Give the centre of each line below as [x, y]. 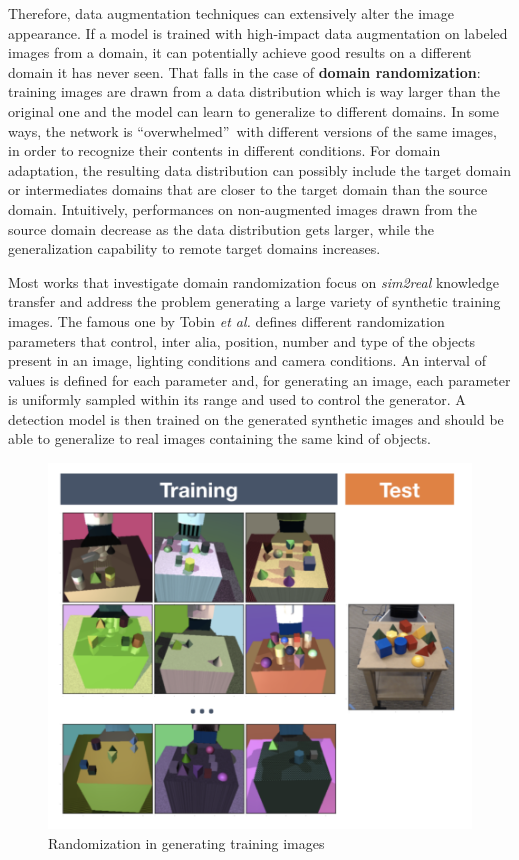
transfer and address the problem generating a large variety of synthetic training [254, 301]
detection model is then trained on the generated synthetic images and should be [256, 418]
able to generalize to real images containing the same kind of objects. [219, 438]
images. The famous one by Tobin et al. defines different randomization [226, 320]
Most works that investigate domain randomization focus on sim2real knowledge [253, 281]
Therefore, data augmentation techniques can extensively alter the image [231, 13]
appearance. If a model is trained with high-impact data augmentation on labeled [258, 32]
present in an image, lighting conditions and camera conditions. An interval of [247, 360]
